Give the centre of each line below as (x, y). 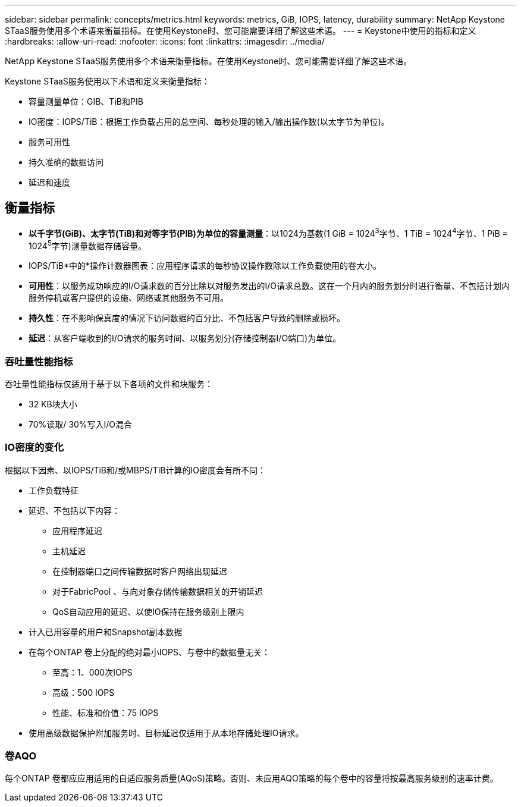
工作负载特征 (54, 490)
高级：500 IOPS (84, 692)
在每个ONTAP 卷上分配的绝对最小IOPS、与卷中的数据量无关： (150, 652)
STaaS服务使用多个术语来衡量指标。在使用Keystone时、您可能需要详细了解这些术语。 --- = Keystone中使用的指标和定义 (241, 31)
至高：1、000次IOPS (92, 672)
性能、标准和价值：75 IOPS (106, 712)
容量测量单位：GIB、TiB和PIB (86, 101)
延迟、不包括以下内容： (74, 510)
